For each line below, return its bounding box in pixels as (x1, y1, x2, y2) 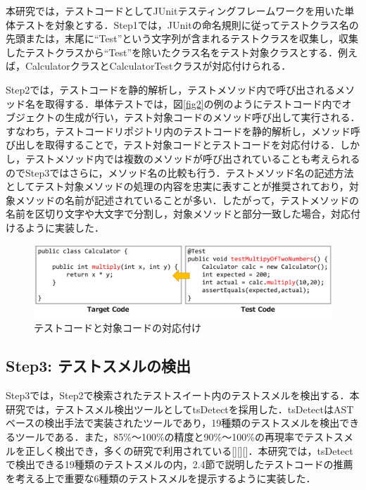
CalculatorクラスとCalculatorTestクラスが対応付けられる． (25, 58, 291, 73)
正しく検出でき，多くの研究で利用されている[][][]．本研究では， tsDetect (25, 443, 353, 458)
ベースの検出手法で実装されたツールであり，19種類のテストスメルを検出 (6, 415, 340, 430)
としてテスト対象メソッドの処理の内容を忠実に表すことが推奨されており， (6, 179, 349, 194)
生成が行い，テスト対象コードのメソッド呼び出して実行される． (64, 110, 360, 125)
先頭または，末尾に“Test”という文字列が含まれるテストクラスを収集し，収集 (6, 31, 359, 46)
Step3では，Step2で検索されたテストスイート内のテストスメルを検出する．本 (6, 388, 360, 403)
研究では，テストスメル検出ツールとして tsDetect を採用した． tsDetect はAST (6, 401, 354, 416)
